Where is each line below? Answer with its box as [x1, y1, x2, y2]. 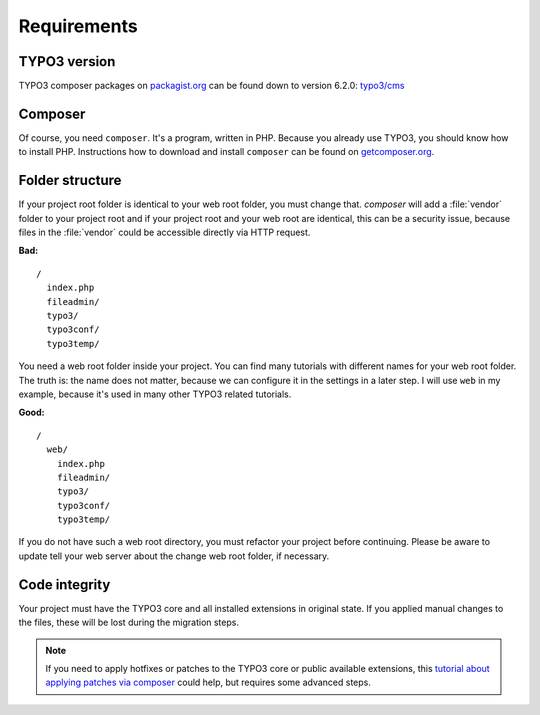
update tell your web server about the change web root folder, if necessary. [18, 550, 330, 562]
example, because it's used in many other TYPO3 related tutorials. [18, 388, 292, 400]
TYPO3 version [18, 53, 116, 70]
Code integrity [18, 576, 111, 593]
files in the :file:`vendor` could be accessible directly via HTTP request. [18, 226, 311, 239]
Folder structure [18, 172, 122, 189]
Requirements [18, 15, 139, 37]
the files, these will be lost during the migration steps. [18, 616, 240, 629]
